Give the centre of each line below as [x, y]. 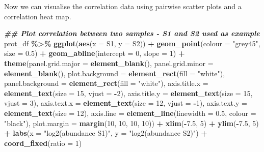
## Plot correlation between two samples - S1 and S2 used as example [132, 33]
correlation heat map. [38, 16]
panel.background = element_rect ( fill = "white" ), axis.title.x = [106, 83]
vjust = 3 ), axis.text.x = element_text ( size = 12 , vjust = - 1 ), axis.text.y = [126, 103]
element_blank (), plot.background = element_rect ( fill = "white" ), [115, 73]
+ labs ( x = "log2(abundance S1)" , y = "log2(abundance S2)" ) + [106, 133]
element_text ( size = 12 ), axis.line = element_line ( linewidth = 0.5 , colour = [130, 113]
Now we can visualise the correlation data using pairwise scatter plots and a [123, 6]
